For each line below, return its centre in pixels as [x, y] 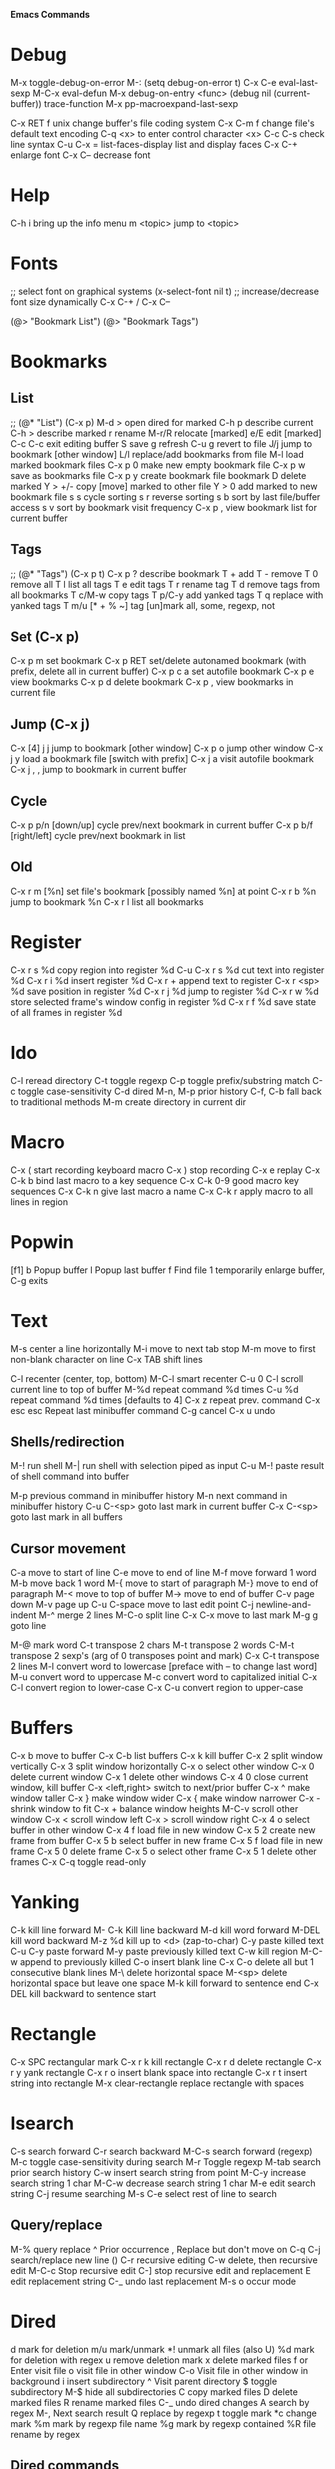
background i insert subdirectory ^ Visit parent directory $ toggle [144, 2381]
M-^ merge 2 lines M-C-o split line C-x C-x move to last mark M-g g [178, 1615]
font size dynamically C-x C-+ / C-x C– [90, 301]
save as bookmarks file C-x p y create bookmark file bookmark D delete [158, 475]
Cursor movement [68, 1548]
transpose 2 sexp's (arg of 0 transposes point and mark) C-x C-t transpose [165, 1656]
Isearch [42, 2123]
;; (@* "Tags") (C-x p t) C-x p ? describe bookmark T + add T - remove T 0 [164, 573]
